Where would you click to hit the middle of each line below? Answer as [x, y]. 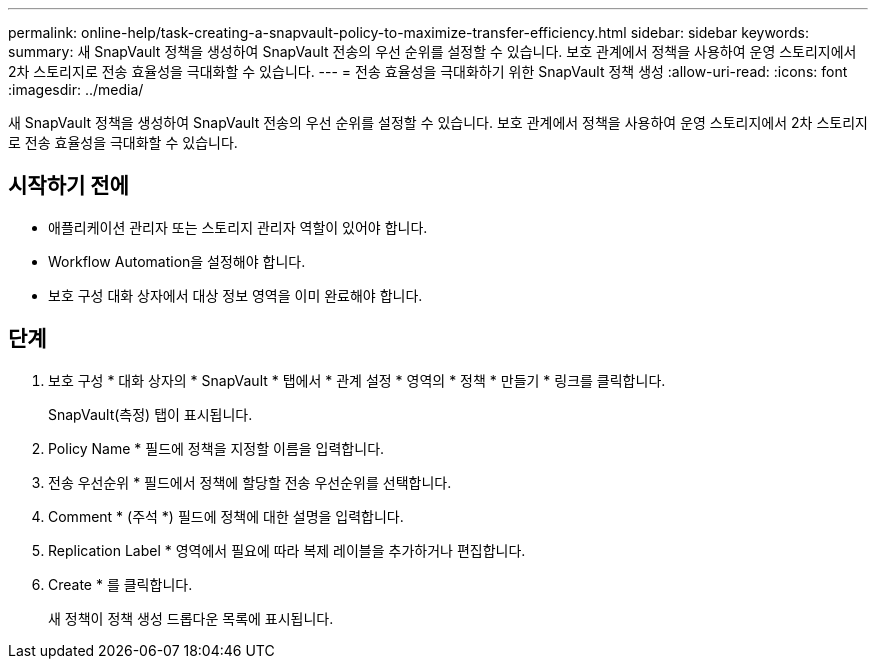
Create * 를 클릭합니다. [120, 584]
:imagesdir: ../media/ [76, 89]
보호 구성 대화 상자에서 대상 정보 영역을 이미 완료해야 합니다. [235, 295]
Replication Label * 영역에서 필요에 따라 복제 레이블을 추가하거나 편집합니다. [287, 550]
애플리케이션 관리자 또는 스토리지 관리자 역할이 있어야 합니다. [238, 227]
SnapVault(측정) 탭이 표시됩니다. [150, 414]
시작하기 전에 [68, 186]
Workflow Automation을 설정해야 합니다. [177, 261]
